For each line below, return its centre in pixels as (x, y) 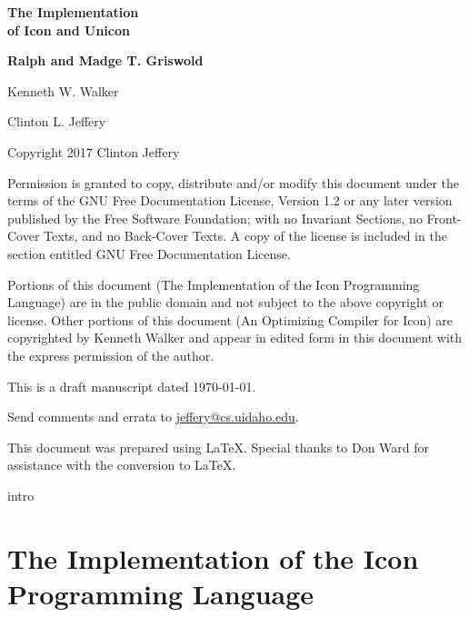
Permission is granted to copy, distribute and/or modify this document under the (234, 182)
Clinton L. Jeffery (57, 121)
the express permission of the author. (111, 355)
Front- (444, 218)
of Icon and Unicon (69, 30)
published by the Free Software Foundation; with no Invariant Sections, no (215, 218)
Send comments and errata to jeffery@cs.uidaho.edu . (153, 417)
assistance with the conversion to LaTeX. (122, 465)
